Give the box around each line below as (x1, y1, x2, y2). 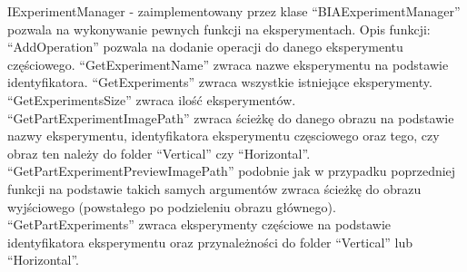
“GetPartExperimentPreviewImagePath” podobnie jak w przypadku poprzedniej (7, 161, 456, 180)
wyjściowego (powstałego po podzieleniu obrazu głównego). (7, 197, 336, 216)
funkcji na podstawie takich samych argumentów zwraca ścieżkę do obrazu (7, 179, 422, 198)
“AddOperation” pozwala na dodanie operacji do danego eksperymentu (7, 37, 403, 56)
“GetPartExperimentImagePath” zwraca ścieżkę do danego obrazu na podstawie (7, 108, 454, 127)
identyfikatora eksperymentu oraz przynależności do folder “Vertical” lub (7, 232, 413, 251)
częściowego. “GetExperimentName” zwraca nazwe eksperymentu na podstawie (7, 54, 449, 73)
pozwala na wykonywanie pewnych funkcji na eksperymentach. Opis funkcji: (7, 19, 431, 38)
